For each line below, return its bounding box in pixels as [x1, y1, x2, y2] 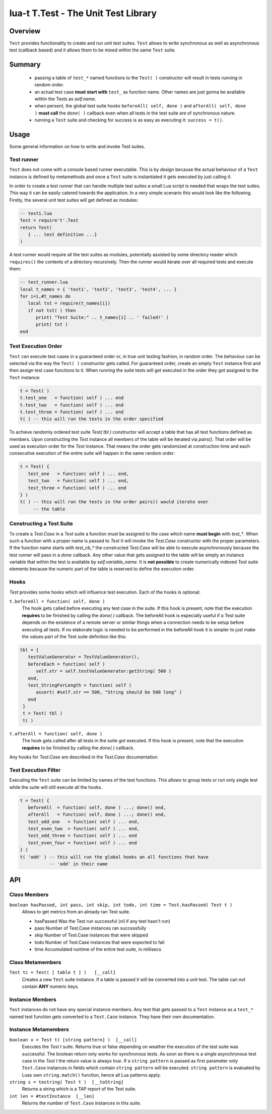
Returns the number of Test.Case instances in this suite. [22, 1100, 142, 1106]
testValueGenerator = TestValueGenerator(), [28, 654, 140, 660]
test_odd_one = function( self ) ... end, [28, 818, 140, 825]
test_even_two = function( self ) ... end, [28, 826, 140, 832]
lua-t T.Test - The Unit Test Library [9, 8, 157, 19]
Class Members [9, 891, 49, 898]
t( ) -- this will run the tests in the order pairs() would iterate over [20, 499, 209, 505]
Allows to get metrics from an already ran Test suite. [22, 909, 130, 915]
